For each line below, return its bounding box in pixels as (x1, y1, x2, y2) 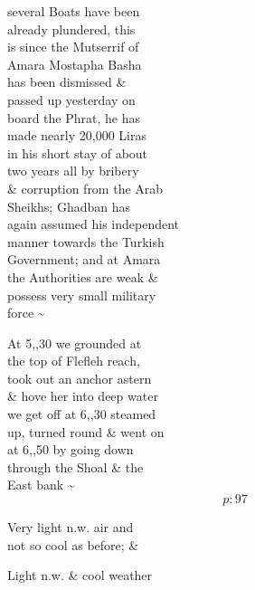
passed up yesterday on (7, 90, 136, 109)
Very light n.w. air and (7, 518, 134, 537)
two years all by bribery (7, 161, 139, 180)
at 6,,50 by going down (7, 440, 134, 459)
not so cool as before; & (7, 535, 139, 554)
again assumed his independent (7, 214, 180, 233)
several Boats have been (7, 2, 140, 20)
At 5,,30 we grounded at (7, 333, 142, 352)
